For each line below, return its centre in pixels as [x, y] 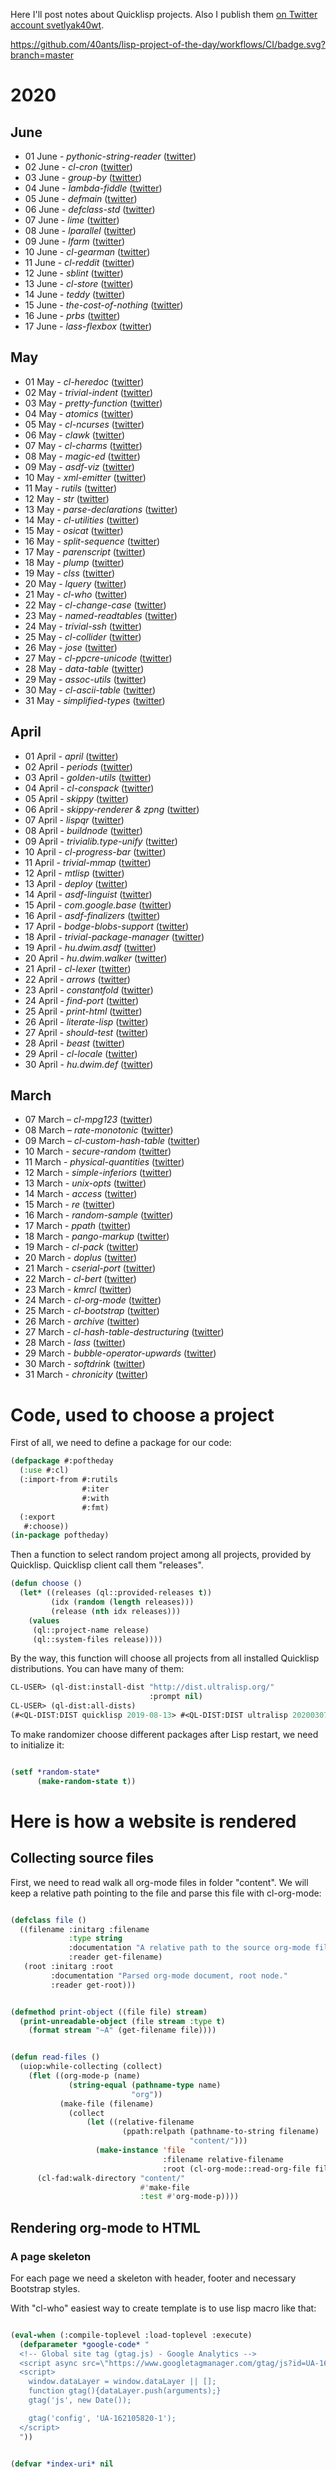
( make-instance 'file [140, 2150]
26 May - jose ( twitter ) [71, 647]
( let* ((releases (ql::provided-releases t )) [116, 1593]
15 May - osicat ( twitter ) [74, 530]
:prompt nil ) [175, 1697]
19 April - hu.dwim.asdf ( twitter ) [90, 947]
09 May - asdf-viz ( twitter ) [79, 466]
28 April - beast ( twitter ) [75, 1043]
